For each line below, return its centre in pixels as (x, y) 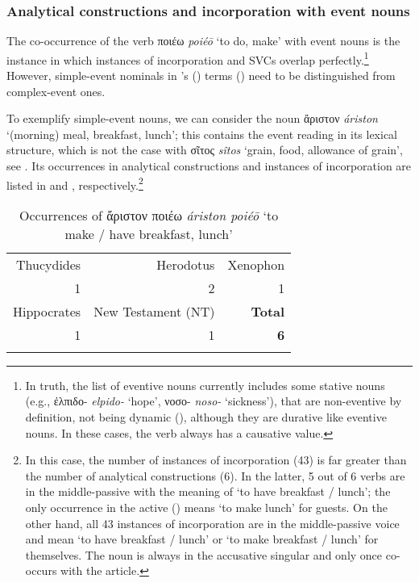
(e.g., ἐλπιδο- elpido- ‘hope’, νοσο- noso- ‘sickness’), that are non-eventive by (214, 401)
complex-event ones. (56, 91)
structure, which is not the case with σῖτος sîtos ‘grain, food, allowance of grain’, (205, 150)
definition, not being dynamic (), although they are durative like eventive (206, 417)
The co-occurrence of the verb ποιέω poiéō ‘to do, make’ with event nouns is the (203, 41)
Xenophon (256, 264)
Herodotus (186, 264)
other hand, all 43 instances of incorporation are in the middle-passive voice (212, 523)
